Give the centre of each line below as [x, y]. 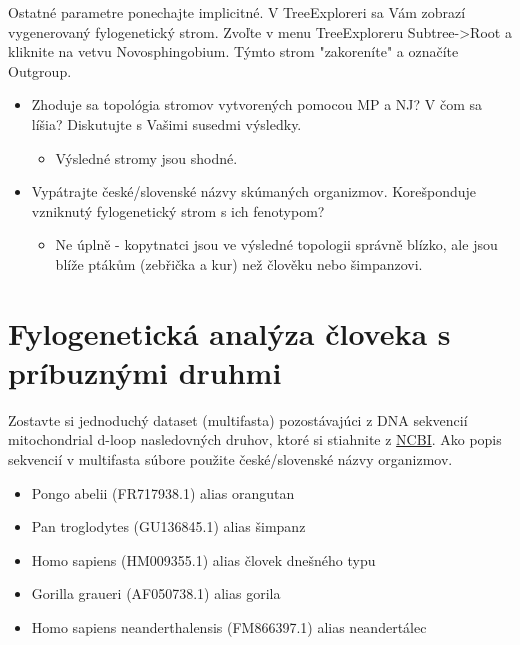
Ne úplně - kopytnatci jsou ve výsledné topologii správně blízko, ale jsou [276, 244]
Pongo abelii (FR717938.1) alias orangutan [163, 492]
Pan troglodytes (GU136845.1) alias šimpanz [168, 526]
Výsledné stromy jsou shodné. [146, 157]
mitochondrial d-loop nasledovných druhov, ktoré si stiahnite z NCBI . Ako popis [255, 439]
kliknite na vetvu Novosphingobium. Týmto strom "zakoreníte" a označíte [233, 51]
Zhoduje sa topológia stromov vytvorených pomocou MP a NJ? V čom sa [257, 104]
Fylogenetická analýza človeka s [229, 332]
